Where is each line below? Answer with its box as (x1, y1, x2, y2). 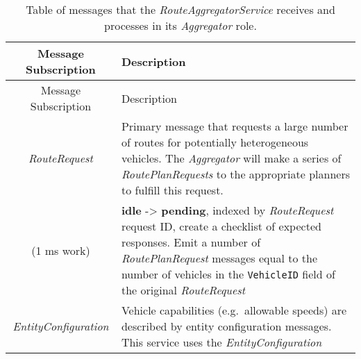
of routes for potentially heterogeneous (121, 134, 309, 150)
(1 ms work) (31, 242, 90, 258)
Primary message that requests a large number (121, 118, 349, 134)
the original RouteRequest (121, 282, 246, 298)
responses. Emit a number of (121, 234, 261, 250)
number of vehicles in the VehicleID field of (121, 266, 335, 282)
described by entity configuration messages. (121, 318, 332, 334)
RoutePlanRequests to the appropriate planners (121, 166, 351, 182)
